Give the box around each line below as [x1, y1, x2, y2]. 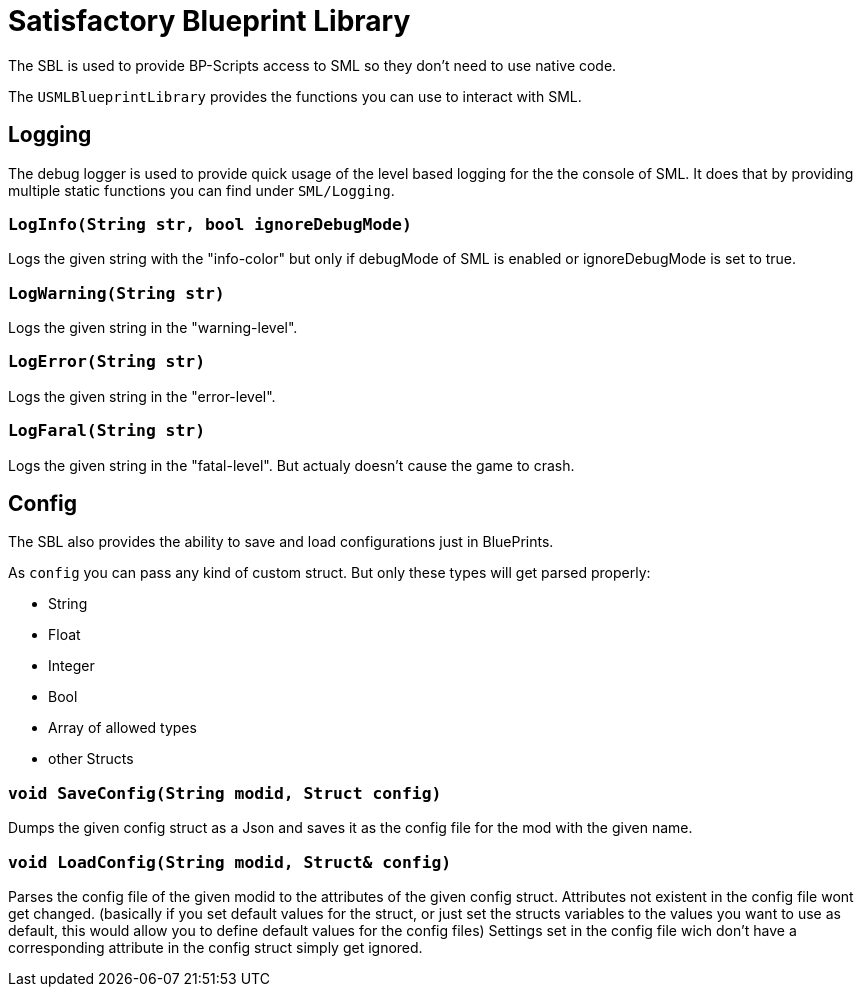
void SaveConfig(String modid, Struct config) [8, 783, 442, 803]
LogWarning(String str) [8, 283, 225, 303]
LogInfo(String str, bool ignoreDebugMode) [8, 214, 412, 234]
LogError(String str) [8, 352, 205, 372]
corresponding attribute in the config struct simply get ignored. [8, 938, 423, 956]
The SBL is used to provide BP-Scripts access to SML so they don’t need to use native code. [8, 56, 617, 74]
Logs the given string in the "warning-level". [8, 319, 298, 337]
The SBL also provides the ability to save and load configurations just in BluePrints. [8, 533, 554, 551]
